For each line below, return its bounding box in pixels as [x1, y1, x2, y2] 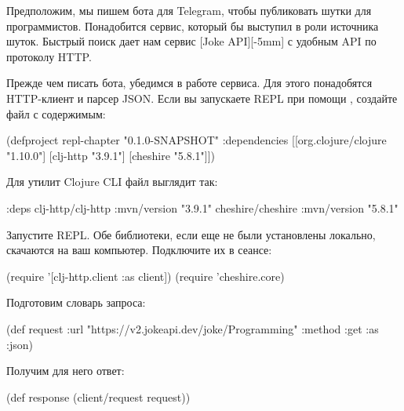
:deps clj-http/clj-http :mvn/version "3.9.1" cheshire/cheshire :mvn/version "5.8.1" [6, 199, 399, 216]
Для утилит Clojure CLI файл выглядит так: [6, 173, 218, 190]
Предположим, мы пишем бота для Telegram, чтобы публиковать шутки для [6, 2, 372, 18]
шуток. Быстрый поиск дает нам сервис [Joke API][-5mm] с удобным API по [6, 33, 377, 49]
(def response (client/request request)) [6, 388, 191, 405]
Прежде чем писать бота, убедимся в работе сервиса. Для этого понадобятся [6, 75, 373, 91]
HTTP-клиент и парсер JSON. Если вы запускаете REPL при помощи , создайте [6, 89, 398, 106]
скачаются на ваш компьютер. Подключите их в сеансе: [6, 242, 272, 258]
